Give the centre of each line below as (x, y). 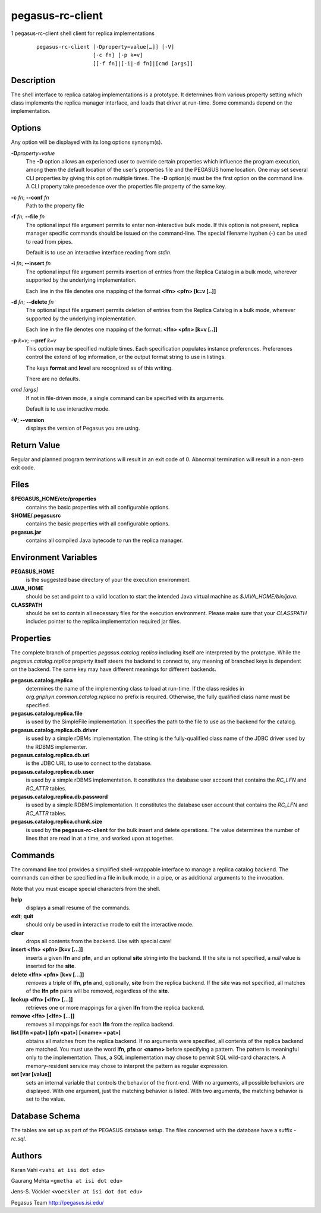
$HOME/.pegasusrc (36, 516)
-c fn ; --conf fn (30, 197)
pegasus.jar (26, 532)
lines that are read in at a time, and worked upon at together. (100, 838)
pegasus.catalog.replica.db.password (59, 796)
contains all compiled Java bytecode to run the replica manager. (105, 540)
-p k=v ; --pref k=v (34, 340)
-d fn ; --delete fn (32, 302)
